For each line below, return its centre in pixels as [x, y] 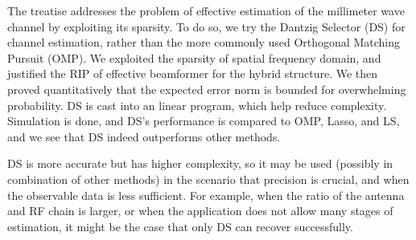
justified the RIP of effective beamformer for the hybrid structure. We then [193, 73]
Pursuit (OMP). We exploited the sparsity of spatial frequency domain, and [194, 57]
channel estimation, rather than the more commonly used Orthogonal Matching [204, 42]
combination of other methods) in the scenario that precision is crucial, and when [208, 179]
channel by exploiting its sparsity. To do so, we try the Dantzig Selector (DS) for [206, 26]
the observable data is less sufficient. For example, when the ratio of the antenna [206, 195]
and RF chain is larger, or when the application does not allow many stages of [200, 211]
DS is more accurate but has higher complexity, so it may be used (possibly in [200, 163]
